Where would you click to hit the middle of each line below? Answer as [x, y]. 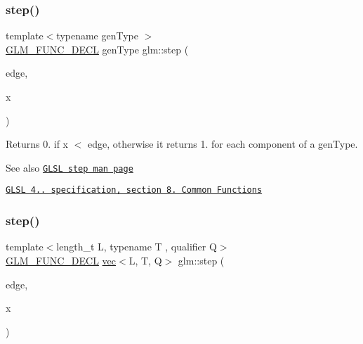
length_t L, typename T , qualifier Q [137, 247]
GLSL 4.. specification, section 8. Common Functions [134, 190]
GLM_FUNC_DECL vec [61, 260]
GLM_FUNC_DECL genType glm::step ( [97, 49]
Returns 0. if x [37, 144]
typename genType [97, 36]
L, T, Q [145, 260]
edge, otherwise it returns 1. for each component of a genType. [223, 144]
